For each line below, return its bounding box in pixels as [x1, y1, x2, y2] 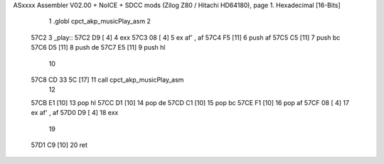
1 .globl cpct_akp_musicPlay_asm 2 [48, 17, 151, 26]
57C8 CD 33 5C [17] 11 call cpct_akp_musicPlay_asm [31, 75, 184, 84]
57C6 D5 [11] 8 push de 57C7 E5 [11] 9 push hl [31, 43, 166, 52]
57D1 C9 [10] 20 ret [31, 141, 88, 149]
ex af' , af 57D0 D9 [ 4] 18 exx [31, 109, 119, 117]
